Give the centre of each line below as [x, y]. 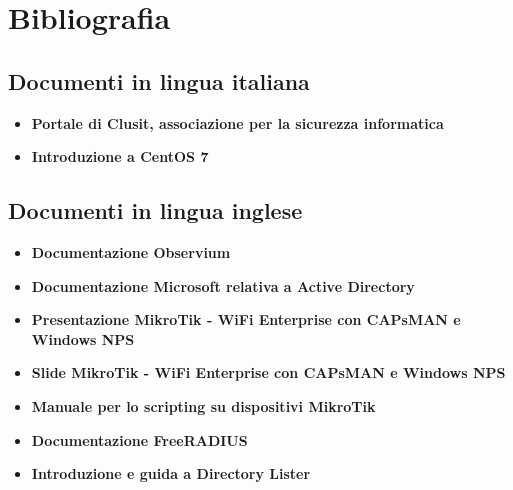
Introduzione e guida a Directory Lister [171, 473]
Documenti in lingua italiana [159, 80]
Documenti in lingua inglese [155, 210]
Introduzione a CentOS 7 [120, 156]
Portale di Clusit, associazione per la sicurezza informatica [237, 122]
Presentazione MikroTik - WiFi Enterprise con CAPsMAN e [246, 319]
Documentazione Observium [131, 251]
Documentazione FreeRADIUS [139, 439]
